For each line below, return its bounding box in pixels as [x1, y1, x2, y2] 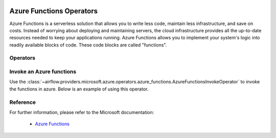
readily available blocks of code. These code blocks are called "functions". [9, 41, 167, 48]
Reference [9, 99, 36, 106]
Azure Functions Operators [9, 7, 98, 15]
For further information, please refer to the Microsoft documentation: [9, 109, 154, 115]
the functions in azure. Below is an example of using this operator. [9, 86, 149, 92]
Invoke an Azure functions [9, 68, 77, 75]
